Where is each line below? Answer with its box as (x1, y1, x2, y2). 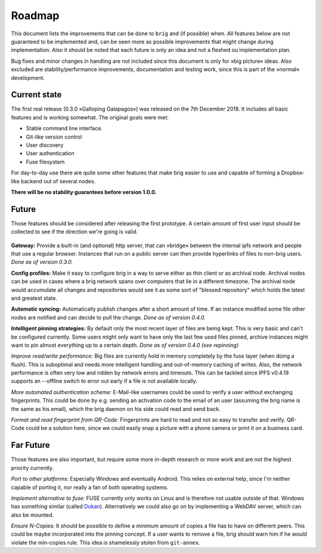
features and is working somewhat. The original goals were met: (11, 113, 169, 121)
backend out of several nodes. (21, 177, 96, 185)
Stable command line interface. (26, 125, 103, 132)
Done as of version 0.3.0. (11, 259, 73, 266)
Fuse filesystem (26, 158, 65, 165)
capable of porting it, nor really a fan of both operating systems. (11, 484, 169, 491)
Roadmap (11, 9, 60, 22)
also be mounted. (11, 511, 54, 518)
